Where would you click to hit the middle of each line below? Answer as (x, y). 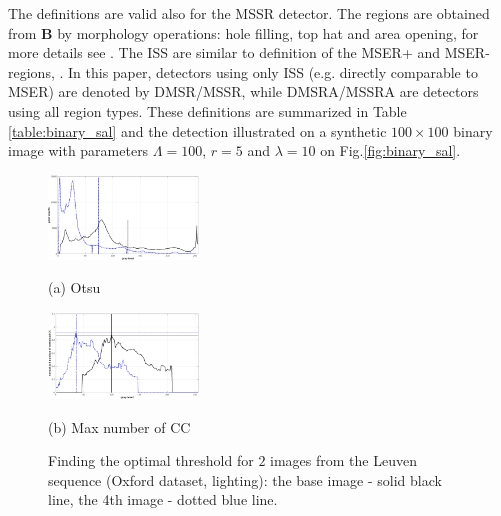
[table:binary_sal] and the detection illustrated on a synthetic (197, 130)
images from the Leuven (343, 460)
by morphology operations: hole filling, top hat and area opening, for (268, 32)
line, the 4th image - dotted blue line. (163, 499)
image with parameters (78, 150)
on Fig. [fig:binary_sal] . (390, 150)
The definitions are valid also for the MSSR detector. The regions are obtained (249, 13)
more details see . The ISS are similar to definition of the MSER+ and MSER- (249, 52)
